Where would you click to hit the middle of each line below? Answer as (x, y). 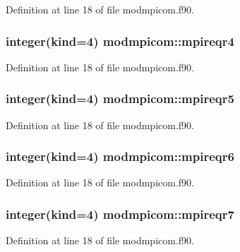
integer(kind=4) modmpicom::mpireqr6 (120, 156)
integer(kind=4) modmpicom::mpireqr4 (120, 41)
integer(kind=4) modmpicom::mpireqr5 (120, 98)
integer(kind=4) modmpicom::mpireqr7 (120, 214)
